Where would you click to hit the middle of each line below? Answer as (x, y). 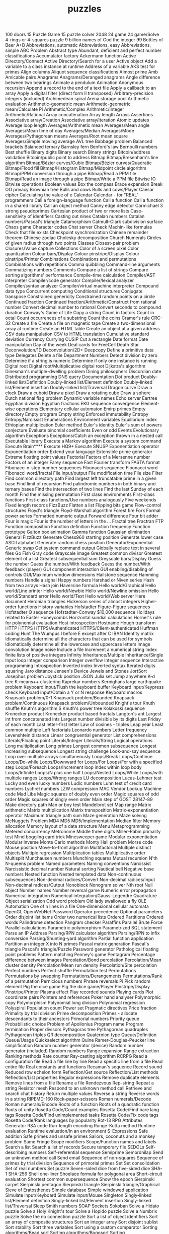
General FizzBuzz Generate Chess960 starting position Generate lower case (84, 537)
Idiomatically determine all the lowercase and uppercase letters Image (78, 644)
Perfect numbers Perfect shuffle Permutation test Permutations (71, 971)
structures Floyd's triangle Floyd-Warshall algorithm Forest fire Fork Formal (83, 511)
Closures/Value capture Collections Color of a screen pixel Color (72, 248)
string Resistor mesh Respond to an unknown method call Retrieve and (78, 1088)
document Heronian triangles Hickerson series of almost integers (73, 602)
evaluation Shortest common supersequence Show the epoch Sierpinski (80, 1179)
